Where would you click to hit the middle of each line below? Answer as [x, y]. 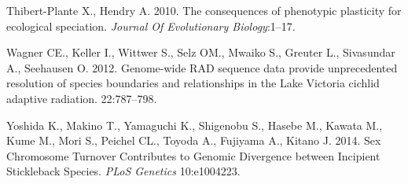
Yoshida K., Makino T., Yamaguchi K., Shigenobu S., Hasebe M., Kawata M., [195, 125]
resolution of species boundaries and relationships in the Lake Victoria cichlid [193, 83]
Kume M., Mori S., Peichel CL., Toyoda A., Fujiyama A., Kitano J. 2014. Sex [194, 140]
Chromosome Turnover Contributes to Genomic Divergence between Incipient [193, 155]
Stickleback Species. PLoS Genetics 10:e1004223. [123, 171]
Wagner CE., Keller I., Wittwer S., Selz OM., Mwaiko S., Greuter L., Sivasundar [201, 52]
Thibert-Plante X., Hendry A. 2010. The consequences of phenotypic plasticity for [204, 10]
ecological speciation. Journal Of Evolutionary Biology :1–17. [151, 26]
